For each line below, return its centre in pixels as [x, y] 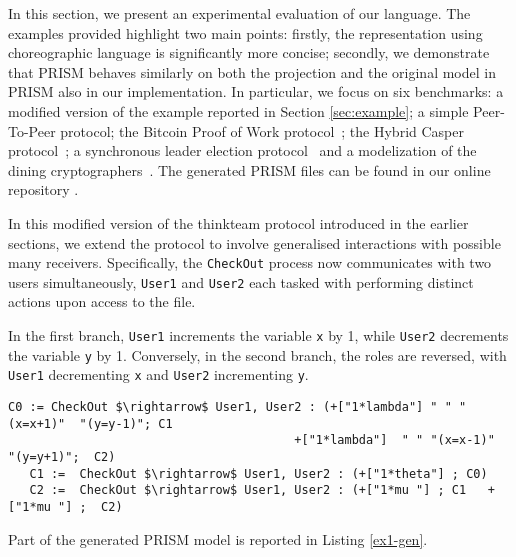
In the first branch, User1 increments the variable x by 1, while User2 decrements [258, 335]
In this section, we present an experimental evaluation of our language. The [239, 13]
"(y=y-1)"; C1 [126, 423]
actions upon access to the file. [102, 301]
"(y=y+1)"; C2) [62, 456]
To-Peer [32, 130]
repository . [43, 189]
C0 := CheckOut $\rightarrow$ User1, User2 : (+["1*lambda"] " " [230, 407]
